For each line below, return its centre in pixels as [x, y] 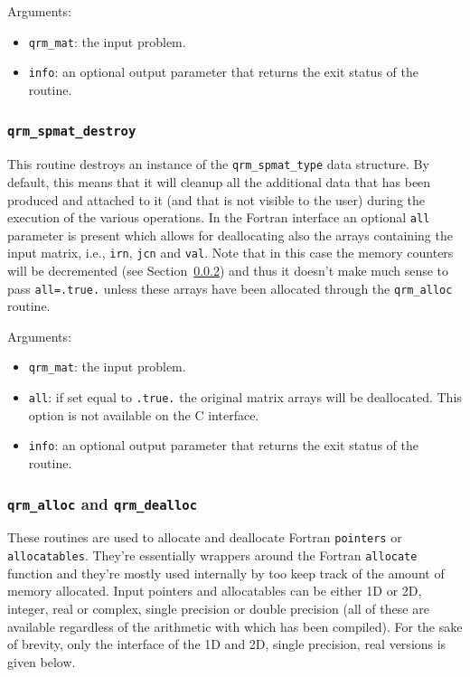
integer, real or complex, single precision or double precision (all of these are [218, 608]
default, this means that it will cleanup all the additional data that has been [219, 181]
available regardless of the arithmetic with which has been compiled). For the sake [235, 626]
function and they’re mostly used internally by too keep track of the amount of [226, 573]
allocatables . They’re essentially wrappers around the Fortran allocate [212, 555]
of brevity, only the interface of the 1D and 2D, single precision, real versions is [227, 644]
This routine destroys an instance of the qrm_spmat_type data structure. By [218, 164]
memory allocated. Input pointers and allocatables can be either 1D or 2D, [215, 591]
